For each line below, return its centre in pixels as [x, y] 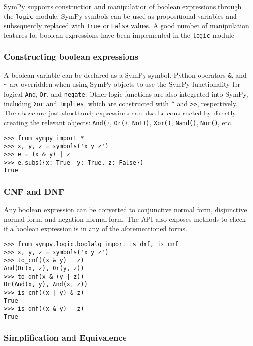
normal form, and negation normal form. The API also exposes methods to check [125, 219]
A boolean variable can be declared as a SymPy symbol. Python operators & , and [125, 74]
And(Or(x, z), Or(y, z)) [44, 268]
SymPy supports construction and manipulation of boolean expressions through [123, 6]
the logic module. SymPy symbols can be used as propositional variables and [120, 16]
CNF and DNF [34, 191]
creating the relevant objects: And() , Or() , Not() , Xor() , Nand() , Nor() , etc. [118, 122]
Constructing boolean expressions [71, 57]
